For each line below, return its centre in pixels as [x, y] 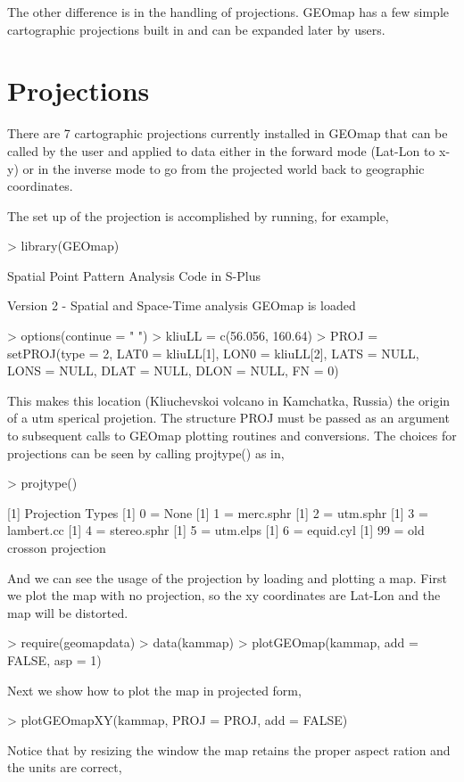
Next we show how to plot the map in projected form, [154, 690]
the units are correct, [65, 767]
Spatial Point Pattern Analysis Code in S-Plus [134, 275]
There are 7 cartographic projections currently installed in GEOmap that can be [228, 133]
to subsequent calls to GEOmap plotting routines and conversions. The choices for [232, 436]
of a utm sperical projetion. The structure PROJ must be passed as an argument [228, 418]
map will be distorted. [68, 612]
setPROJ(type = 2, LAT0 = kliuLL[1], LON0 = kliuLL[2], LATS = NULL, [213, 353]
